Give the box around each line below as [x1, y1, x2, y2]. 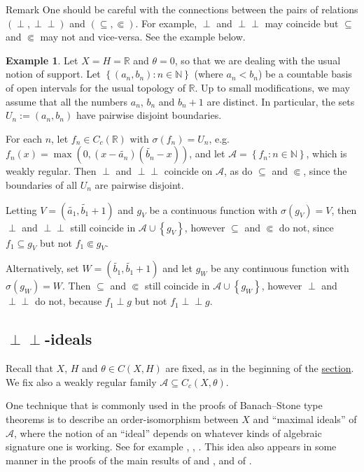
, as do [223, 164, 253, 178]
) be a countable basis [258, 66, 352, 81]
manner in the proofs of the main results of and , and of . [6, 452, 252, 467]
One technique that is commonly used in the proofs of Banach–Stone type [6, 398, 323, 413]
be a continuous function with [149, 202, 278, 217]
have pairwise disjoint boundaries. [76, 108, 222, 122]
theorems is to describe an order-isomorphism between [6, 411, 239, 426]
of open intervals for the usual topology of [6, 80, 185, 94]
